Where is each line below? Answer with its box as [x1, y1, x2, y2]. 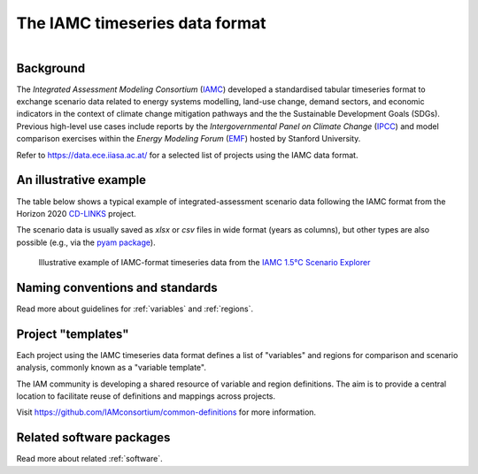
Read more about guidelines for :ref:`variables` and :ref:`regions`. [16, 303, 254, 314]
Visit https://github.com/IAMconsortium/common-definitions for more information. [16, 407, 317, 417]
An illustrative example [16, 172, 146, 187]
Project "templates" [16, 326, 129, 341]
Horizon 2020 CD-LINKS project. [16, 208, 136, 218]
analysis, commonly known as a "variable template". [16, 363, 207, 373]
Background [16, 60, 86, 75]
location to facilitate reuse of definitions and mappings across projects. [16, 391, 276, 401]
